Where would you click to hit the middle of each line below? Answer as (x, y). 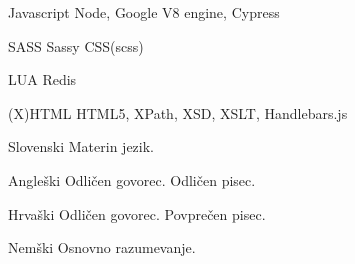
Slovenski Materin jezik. (81, 146)
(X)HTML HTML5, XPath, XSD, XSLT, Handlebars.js (178, 112)
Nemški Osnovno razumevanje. (102, 247)
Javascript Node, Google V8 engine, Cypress (144, 12)
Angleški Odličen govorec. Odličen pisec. (132, 179)
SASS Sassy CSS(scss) (76, 45)
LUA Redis (42, 79)
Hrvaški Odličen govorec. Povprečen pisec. (137, 213)
